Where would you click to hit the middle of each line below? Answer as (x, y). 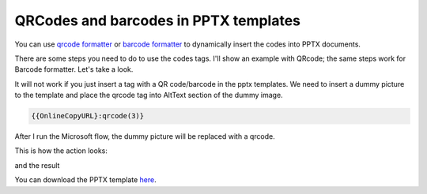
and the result (37, 165)
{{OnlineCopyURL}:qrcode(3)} (88, 116)
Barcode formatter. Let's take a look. (74, 69)
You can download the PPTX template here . (86, 180)
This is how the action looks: (61, 151)
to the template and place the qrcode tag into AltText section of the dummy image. (149, 95)
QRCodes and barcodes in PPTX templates (157, 21)
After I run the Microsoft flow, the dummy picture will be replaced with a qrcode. (145, 136)
